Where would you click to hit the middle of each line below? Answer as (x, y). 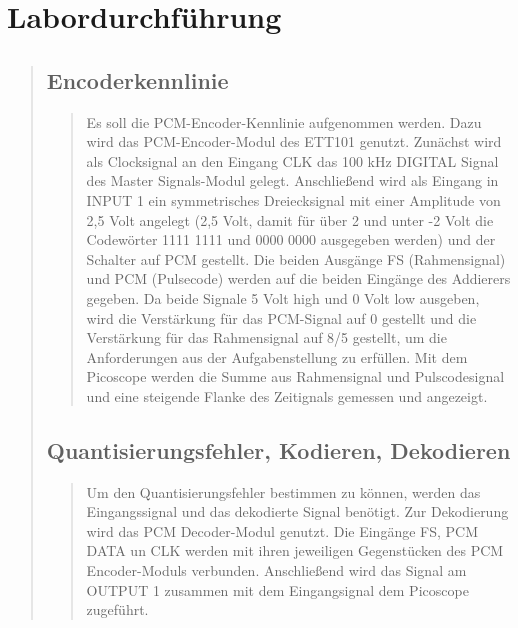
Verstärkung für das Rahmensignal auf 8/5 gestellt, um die (266, 337)
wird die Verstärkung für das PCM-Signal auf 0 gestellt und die (281, 317)
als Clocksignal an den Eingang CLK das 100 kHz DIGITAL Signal (292, 160)
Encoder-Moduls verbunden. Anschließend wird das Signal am (276, 570)
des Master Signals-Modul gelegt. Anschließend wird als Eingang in (292, 180)
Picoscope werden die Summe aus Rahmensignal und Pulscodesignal (295, 376)
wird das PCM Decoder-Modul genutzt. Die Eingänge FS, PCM (282, 530)
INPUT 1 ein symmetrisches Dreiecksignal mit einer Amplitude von (293, 199)
